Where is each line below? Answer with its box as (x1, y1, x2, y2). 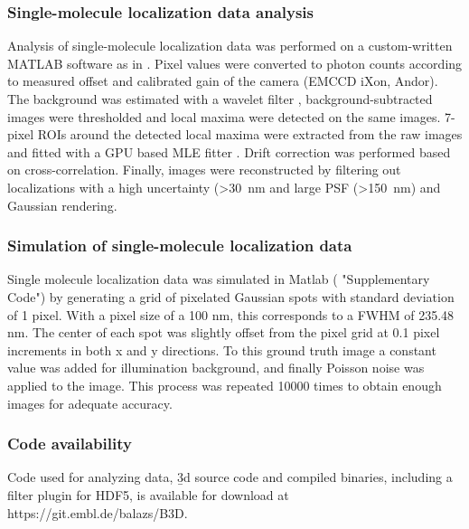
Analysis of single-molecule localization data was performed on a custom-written (7, 36, 453, 55)
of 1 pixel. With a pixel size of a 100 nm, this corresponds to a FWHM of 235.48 (7, 305, 455, 324)
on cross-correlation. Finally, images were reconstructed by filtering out (7, 160, 401, 179)
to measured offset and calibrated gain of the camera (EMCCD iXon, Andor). (7, 71, 438, 90)
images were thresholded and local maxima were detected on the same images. (7, 107, 441, 126)
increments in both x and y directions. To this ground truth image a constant (7, 340, 436, 359)
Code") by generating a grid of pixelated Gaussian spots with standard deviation (7, 287, 455, 306)
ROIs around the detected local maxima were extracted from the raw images (37, 125, 463, 144)
